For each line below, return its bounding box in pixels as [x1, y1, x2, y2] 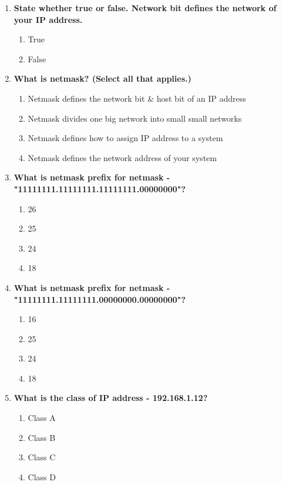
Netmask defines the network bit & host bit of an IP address [28, 92, 246, 104]
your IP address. [14, 13, 83, 25]
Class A [28, 412, 56, 424]
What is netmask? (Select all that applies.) [14, 72, 192, 85]
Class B [28, 431, 56, 443]
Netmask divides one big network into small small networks [28, 112, 242, 124]
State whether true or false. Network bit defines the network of [14, 2, 277, 14]
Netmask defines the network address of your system [28, 151, 217, 163]
